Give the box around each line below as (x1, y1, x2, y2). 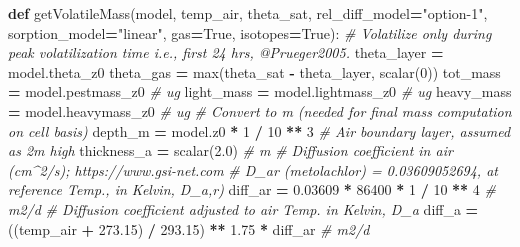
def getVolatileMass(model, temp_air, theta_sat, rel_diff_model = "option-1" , (8, 3, 488, 23)
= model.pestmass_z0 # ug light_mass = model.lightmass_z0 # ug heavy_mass (8, 81, 512, 102)
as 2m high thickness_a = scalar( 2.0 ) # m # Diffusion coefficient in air (8, 140, 453, 161)
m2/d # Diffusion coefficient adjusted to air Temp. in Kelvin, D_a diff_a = (8, 198, 479, 219)
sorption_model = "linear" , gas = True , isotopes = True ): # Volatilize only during (8, 22, 492, 43)
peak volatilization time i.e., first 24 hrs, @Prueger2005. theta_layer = (8, 42, 444, 63)
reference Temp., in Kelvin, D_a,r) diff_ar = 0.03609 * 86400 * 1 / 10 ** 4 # (8, 179, 496, 200)
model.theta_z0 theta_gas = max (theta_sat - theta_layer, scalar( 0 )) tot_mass (8, 61, 501, 82)
